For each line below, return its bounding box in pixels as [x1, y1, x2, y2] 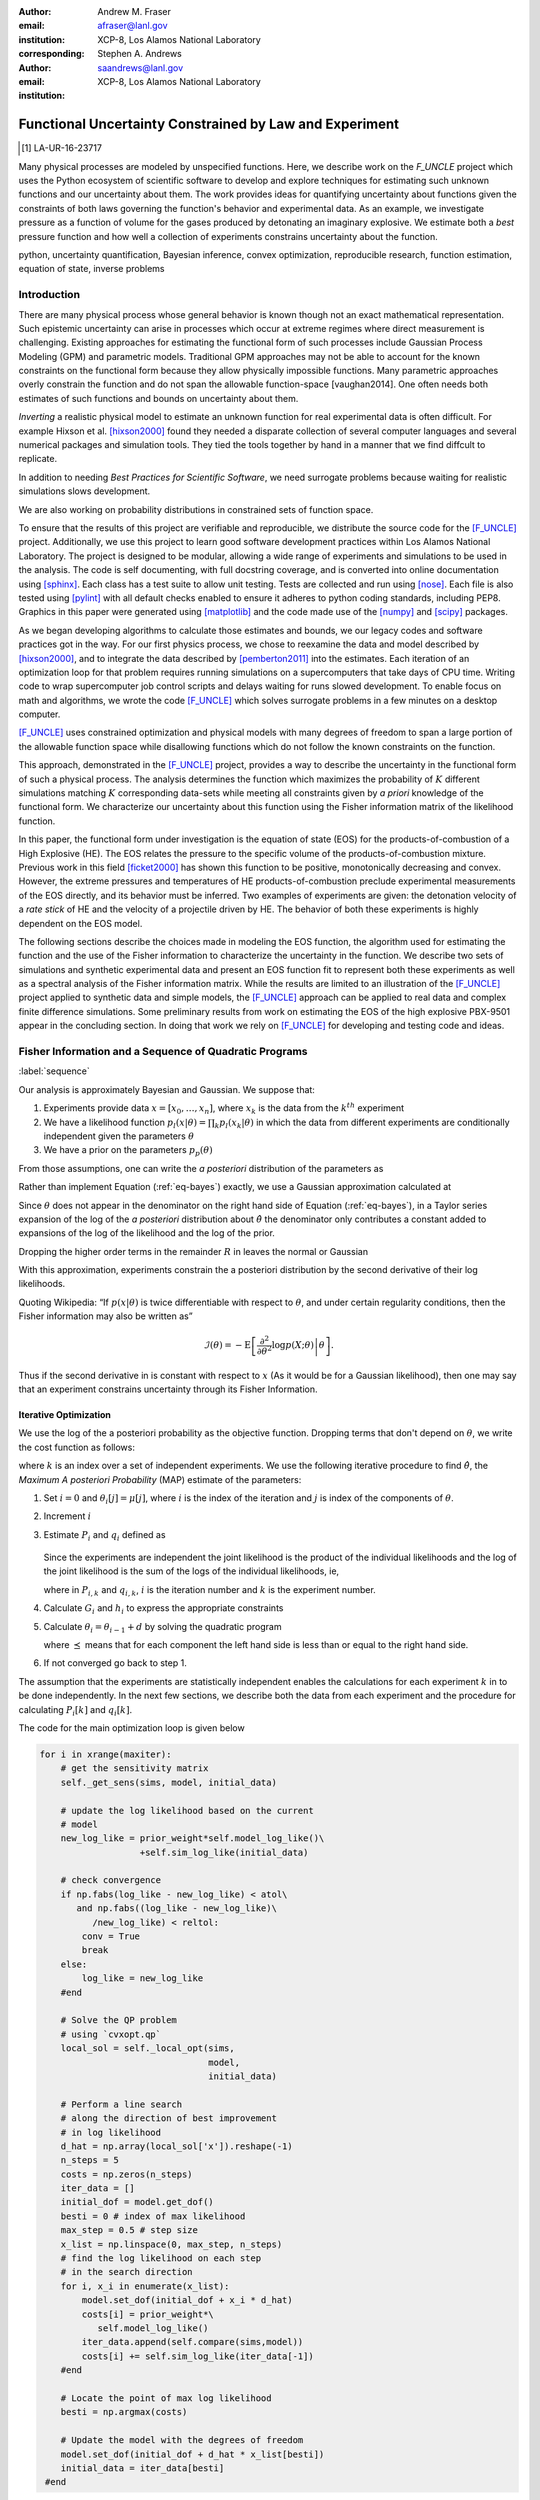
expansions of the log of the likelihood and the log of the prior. [18, 1227, 275, 1239]
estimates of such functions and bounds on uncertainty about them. [18, 392, 299, 404]
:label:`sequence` [18, 1065, 90, 1077]
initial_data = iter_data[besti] [60, 2462, 225, 2474]
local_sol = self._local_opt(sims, [60, 2043, 235, 2054]
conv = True [81, 1931, 140, 1942]
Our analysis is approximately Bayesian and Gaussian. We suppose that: [18, 1083, 315, 1095]
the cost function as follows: [18, 1441, 135, 1453]
